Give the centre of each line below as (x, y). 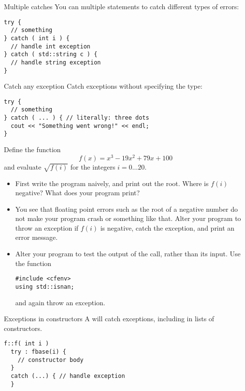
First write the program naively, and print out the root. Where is (112, 183)
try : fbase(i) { (38, 352)
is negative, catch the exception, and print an (167, 227)
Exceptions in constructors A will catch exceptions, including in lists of (109, 319)
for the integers (93, 166)
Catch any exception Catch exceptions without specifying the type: (103, 86)
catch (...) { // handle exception (68, 376)
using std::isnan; (45, 287)
